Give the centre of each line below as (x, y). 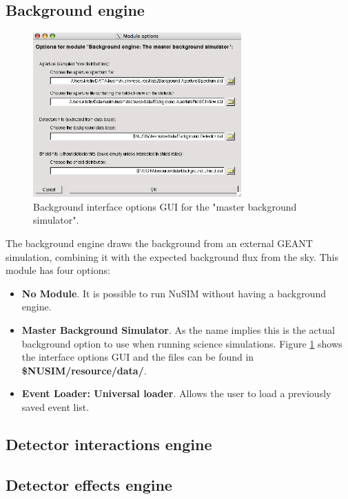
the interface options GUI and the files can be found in (138, 357)
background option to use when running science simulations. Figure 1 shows (182, 343)
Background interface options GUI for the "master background (165, 206)
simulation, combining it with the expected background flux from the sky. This (172, 256)
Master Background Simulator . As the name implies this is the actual (178, 330)
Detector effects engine (89, 484)
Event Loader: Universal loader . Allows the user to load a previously (176, 393)
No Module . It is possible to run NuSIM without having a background (174, 293)
